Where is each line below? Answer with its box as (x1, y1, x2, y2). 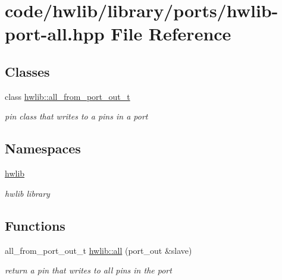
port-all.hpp (5, 21, 105, 46)
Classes (5, 62, 50, 80)
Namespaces (5, 139, 81, 158)
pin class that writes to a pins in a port (5, 110, 148, 122)
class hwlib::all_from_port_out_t (5, 90, 130, 102)
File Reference (111, 21, 231, 46)
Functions (5, 216, 65, 234)
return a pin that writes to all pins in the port (5, 264, 172, 276)
